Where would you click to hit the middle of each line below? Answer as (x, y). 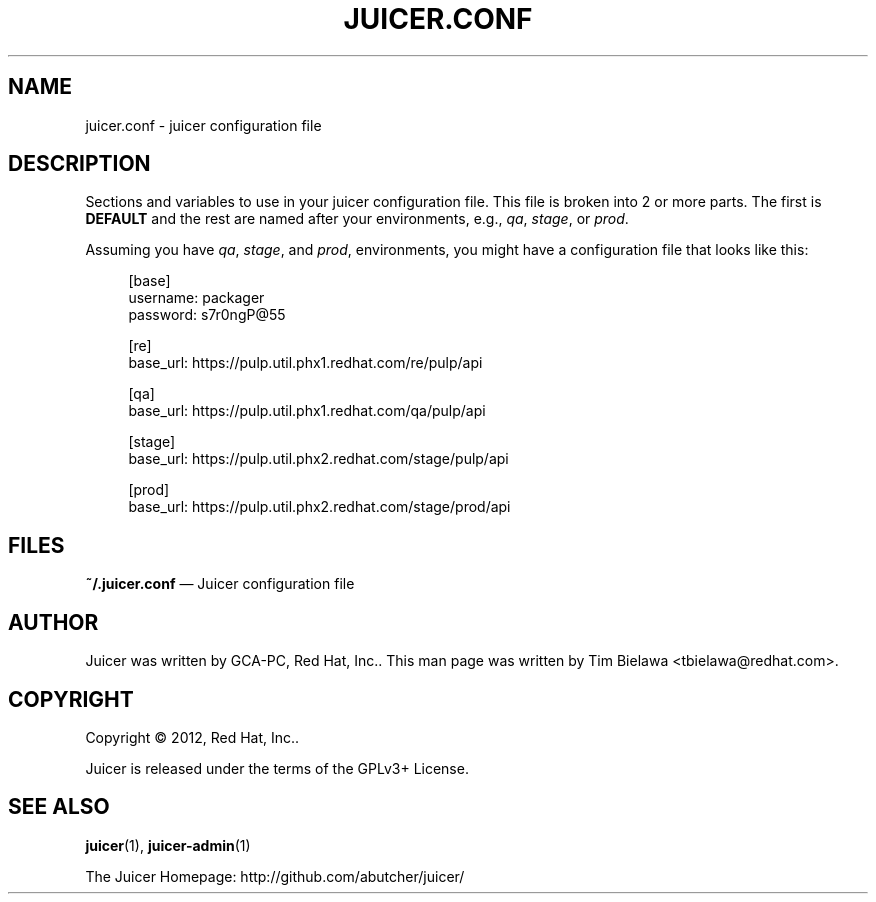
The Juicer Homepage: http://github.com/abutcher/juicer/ (275, 876)
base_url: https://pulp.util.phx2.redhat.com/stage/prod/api (319, 507)
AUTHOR (53, 622)
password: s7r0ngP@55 (207, 315)
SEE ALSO (59, 807)
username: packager (196, 298)
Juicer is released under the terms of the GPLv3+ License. (277, 768)
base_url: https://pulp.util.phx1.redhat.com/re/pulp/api (305, 363)
